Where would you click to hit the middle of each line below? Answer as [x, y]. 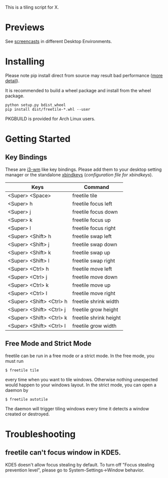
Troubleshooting [40, 434]
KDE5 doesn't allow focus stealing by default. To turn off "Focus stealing [80, 464]
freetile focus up [91, 220]
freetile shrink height [96, 318]
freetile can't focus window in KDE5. [63, 453]
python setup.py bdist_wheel [35, 105]
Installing [25, 62]
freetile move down [95, 277]
